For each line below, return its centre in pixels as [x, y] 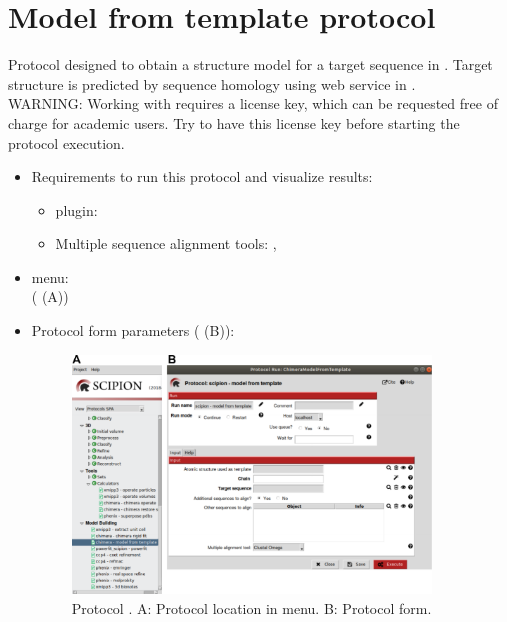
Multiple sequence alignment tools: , [166, 243]
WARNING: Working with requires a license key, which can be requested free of [253, 103]
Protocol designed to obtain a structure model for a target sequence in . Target [250, 64]
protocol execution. [66, 142]
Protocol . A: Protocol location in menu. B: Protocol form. [251, 607]
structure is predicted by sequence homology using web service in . [212, 83]
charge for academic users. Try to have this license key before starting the [234, 122]
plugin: [76, 209]
